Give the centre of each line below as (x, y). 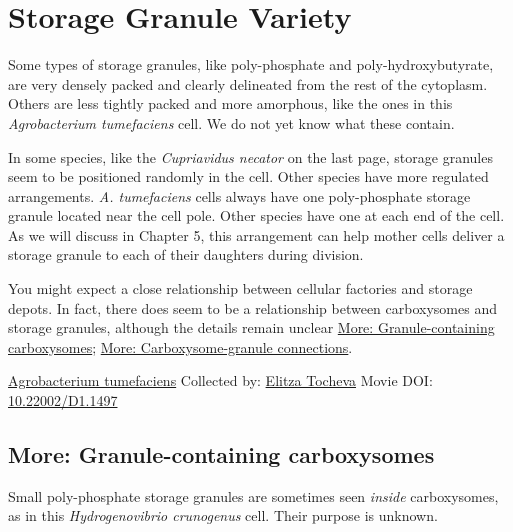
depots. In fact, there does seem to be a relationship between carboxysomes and (252, 307)
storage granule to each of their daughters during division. (186, 254)
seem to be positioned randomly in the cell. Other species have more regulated (248, 176)
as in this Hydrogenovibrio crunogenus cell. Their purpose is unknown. (223, 515)
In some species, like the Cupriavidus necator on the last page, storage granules (250, 156)
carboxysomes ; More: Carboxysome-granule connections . (180, 346)
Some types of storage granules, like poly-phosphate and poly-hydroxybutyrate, (251, 64)
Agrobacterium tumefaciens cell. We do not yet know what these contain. (231, 122)
